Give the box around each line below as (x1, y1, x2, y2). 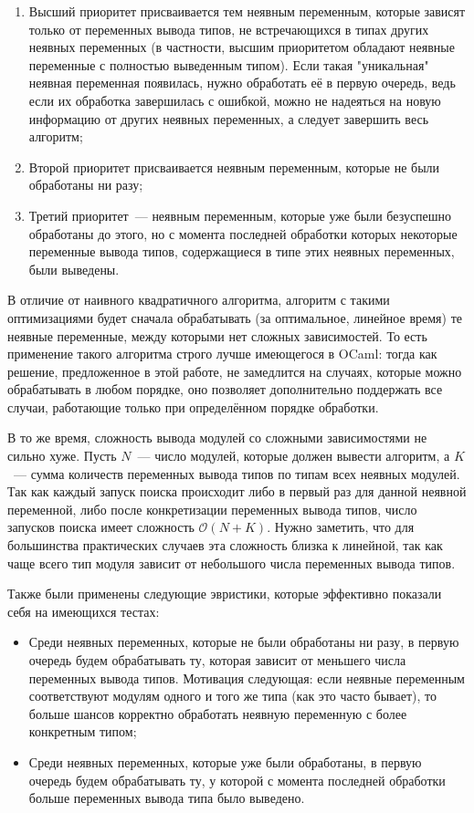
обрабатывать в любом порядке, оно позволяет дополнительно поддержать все (7, 380, 443, 399)
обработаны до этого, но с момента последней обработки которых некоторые (28, 224, 458, 243)
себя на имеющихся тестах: (7, 601, 160, 620)
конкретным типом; (28, 722, 137, 741)
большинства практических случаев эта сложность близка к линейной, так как (7, 536, 443, 555)
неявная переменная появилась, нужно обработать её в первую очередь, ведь (28, 73, 456, 92)
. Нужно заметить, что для (267, 517, 415, 537)
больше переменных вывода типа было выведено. (28, 788, 305, 808)
